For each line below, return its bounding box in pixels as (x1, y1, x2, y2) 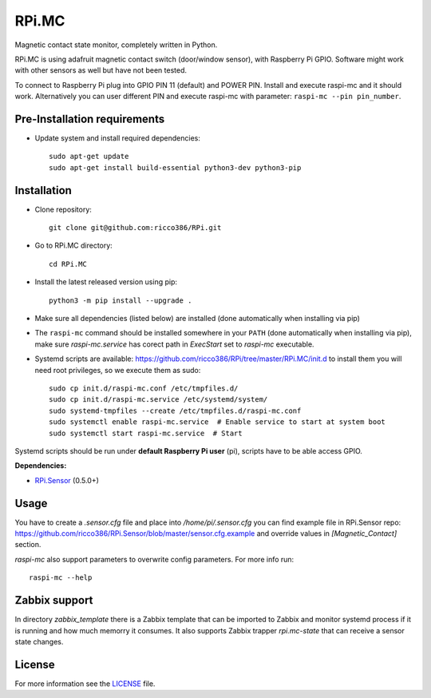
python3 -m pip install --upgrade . (49, 295, 192, 305)
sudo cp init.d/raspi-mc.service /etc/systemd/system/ (49, 395, 268, 404)
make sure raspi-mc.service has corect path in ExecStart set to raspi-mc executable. (34, 339, 314, 349)
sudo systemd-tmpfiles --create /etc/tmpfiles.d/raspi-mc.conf (49, 406, 302, 415)
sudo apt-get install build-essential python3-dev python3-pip (49, 163, 302, 172)
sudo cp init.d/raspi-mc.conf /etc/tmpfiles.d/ (49, 384, 239, 393)
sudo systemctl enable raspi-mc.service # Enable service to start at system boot (49, 418, 386, 426)
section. (14, 540, 42, 549)
